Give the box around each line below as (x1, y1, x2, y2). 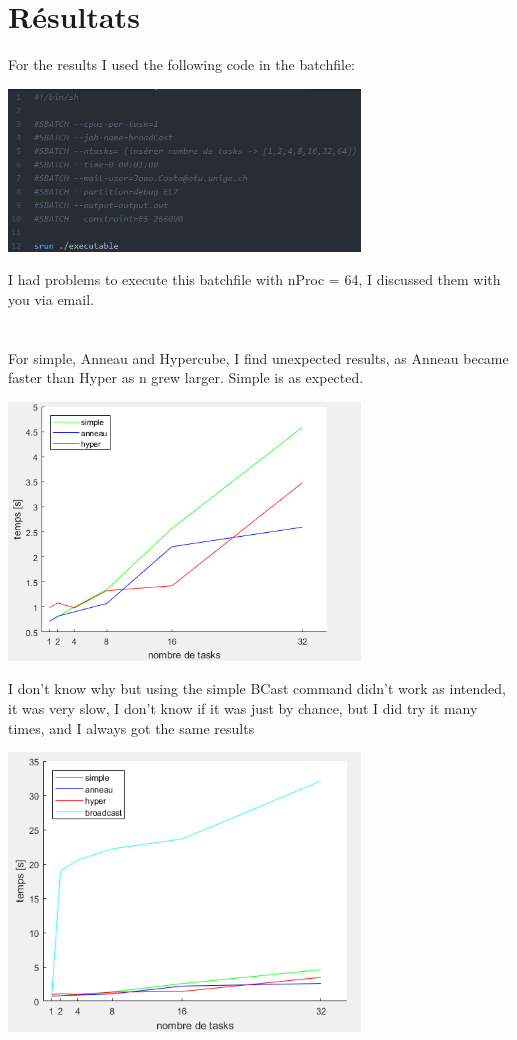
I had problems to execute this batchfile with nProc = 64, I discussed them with (8, 269, 501, 290)
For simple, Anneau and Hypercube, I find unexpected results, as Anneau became (8, 347, 509, 368)
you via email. (8, 289, 94, 310)
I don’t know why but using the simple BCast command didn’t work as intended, (8, 678, 506, 699)
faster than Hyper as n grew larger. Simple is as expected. (8, 367, 364, 388)
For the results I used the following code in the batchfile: (8, 54, 356, 75)
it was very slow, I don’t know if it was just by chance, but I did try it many (8, 698, 478, 719)
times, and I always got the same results (8, 717, 255, 738)
